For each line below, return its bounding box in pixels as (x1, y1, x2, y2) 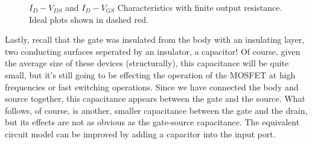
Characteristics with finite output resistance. (117, 1, 282, 13)
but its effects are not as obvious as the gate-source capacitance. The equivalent (5, 116, 300, 128)
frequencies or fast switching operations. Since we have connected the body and (5, 80, 299, 93)
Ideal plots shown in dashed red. (29, 13, 148, 25)
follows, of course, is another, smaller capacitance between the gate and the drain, (5, 104, 308, 116)
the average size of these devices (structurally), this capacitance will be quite (5, 57, 289, 69)
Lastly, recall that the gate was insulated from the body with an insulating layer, (5, 33, 305, 46)
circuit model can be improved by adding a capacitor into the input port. (5, 127, 276, 140)
